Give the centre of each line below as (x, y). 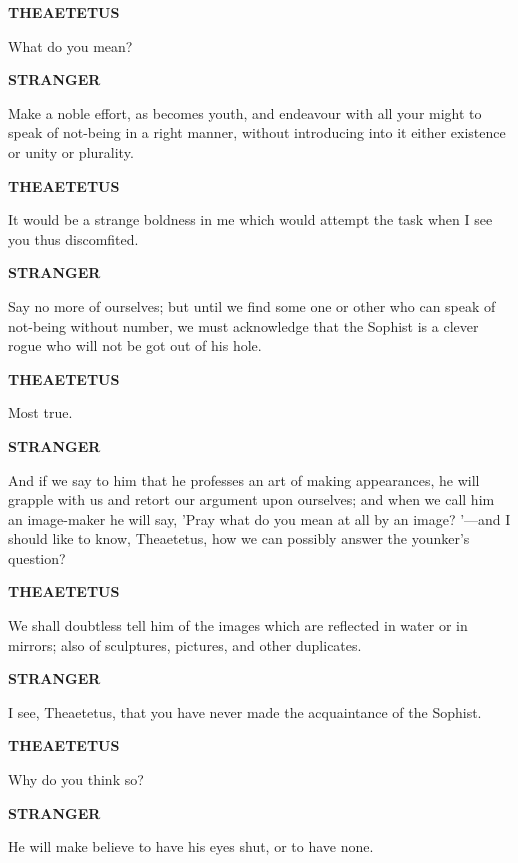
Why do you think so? (76, 779)
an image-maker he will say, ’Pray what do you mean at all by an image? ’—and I (259, 518)
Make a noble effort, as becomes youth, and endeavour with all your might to (245, 112)
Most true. (40, 412)
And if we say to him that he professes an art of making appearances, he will (244, 479)
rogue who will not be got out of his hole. (135, 345)
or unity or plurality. (71, 151)
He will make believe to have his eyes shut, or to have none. (191, 846)
